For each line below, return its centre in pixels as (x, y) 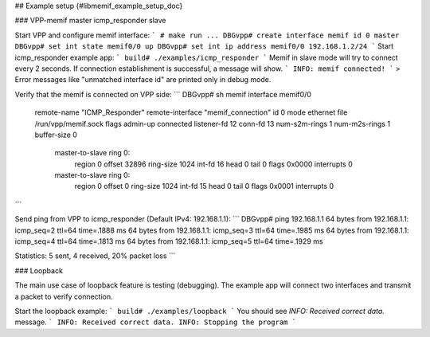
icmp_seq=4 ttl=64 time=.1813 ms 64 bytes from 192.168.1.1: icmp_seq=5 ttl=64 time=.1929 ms (169, 241)
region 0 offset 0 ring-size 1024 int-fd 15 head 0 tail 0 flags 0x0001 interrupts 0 (204, 186)
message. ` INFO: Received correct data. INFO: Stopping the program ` (156, 322)
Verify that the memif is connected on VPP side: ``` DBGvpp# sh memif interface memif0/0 (163, 94)
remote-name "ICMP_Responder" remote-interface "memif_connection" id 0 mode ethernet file (191, 112)
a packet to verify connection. (64, 296)
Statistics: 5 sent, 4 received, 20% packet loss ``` (95, 256)
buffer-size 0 (56, 135)
